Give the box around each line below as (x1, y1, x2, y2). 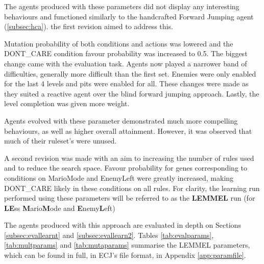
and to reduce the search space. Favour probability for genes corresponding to (4, 162, 248, 173)
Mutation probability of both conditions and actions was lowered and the (4, 38, 233, 49)
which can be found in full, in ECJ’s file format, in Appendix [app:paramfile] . (4, 250, 246, 260)
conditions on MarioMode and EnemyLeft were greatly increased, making (4, 172, 234, 183)
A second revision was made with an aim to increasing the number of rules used (4, 152, 254, 163)
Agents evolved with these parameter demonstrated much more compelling (4, 115, 238, 126)
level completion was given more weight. (4, 98, 130, 109)
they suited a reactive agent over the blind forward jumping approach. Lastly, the (4, 88, 259, 99)
